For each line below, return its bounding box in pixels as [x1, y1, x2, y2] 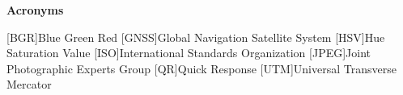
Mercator [6, 76, 52, 93]
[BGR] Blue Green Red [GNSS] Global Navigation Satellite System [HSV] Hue [6, 28, 385, 45]
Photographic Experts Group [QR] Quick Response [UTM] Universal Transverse [6, 60, 397, 76]
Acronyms [6, 2, 64, 18]
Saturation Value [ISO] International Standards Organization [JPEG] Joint [6, 44, 371, 61]
